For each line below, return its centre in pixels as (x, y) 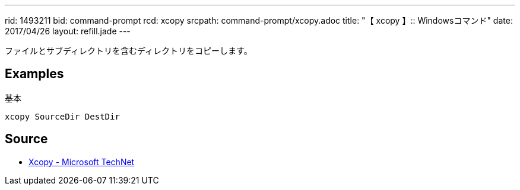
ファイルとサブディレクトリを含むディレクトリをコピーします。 (129, 51)
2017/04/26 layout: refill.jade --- (68, 31)
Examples (34, 74)
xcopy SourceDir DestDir (62, 116)
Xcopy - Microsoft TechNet (82, 162)
